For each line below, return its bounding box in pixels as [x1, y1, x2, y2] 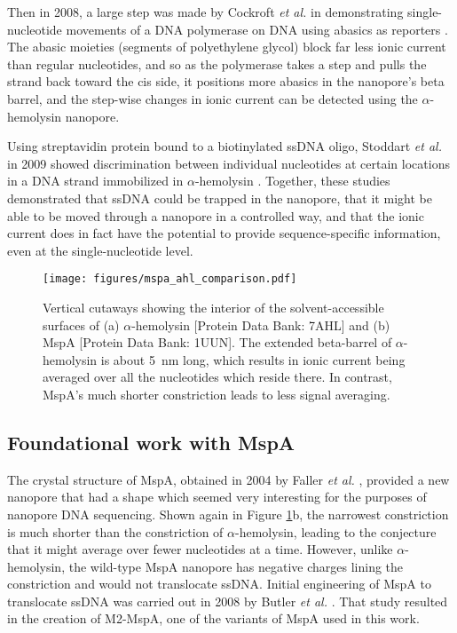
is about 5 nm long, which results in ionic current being [100, 350, 406, 368]
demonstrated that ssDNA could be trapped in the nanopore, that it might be [7, 188, 432, 207]
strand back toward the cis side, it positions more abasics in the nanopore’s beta [7, 72, 445, 91]
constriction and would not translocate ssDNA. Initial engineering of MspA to [7, 574, 431, 593]
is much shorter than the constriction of [7, 522, 224, 541]
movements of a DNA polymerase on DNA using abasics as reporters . [66, 20, 448, 38]
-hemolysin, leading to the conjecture [235, 522, 437, 541]
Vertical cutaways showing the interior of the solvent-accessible [43, 297, 384, 316]
